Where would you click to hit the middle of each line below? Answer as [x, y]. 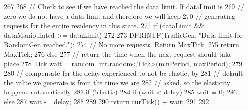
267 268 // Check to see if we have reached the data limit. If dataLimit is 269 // [124, 6]
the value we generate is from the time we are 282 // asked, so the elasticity [117, 82]
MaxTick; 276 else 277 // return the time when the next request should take [118, 54]
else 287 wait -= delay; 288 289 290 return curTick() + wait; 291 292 [107, 101]
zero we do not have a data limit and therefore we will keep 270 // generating [120, 16]
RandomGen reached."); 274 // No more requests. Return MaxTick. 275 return [122, 44]
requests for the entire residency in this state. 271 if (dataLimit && [104, 25]
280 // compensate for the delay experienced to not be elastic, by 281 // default [124, 73]
